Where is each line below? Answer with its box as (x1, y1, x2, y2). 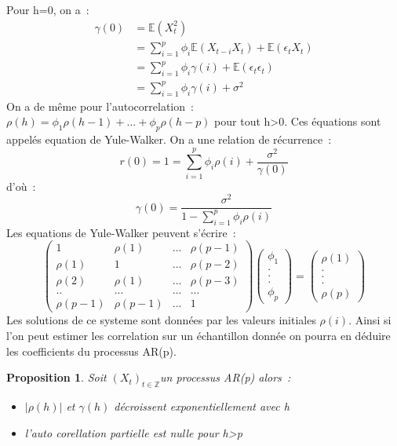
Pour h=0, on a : (6, 2, 89, 17)
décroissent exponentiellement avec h (114, 397, 290, 414)
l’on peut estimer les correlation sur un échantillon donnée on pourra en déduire (6, 327, 391, 343)
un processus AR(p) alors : (159, 369, 291, 386)
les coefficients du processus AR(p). (6, 342, 177, 359)
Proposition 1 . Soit (6, 369, 107, 386)
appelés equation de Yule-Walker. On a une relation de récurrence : (6, 131, 332, 147)
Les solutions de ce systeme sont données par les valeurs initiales (6, 312, 316, 328)
